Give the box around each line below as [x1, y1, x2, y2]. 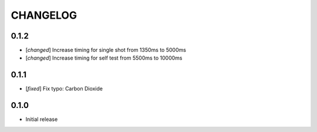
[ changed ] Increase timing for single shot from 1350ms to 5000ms [25, 47, 186, 54]
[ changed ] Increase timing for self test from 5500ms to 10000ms [25, 54, 183, 61]
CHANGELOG [11, 9, 77, 22]
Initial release [25, 116, 58, 123]
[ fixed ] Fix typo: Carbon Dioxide [25, 85, 103, 92]
